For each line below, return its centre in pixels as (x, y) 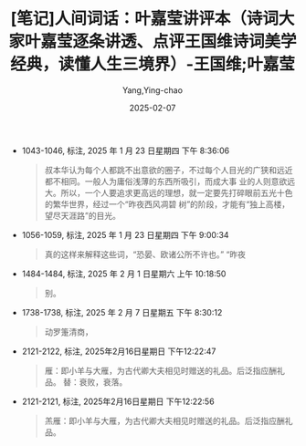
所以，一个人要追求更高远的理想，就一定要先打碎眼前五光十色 (177, 192)
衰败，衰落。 (103, 382)
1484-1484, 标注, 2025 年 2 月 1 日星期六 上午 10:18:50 (124, 274)
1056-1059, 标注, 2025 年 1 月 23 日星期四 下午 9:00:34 (125, 234)
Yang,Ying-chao (153, 90)
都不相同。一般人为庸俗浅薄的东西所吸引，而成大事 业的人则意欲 (166, 181)
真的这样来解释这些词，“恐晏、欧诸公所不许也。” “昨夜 (145, 254)
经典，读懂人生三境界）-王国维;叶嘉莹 (153, 64)
